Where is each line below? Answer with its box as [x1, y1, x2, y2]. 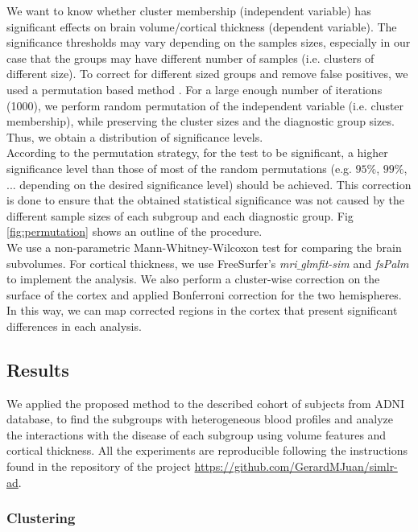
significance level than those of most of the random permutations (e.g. [6, 159, 352, 176]
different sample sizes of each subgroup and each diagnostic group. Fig [6, 207, 354, 224]
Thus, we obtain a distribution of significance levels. [6, 128, 263, 145]
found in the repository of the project [6, 458, 191, 475]
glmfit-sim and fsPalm [300, 254, 409, 271]
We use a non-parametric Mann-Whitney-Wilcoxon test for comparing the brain [6, 238, 402, 255]
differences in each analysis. [6, 317, 142, 334]
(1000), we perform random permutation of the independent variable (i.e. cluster [6, 97, 404, 113]
